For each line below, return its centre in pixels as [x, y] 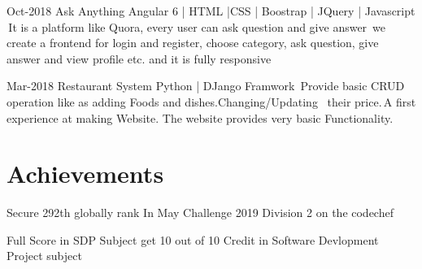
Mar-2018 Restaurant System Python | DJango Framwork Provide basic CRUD [206, 86]
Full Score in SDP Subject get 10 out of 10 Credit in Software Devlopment [193, 239]
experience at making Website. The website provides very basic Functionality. [200, 117]
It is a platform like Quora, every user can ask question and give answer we [197, 26]
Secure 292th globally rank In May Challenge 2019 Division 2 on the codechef [200, 213]
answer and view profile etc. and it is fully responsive [139, 58]
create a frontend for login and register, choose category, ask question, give [193, 43]
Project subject [44, 256]
